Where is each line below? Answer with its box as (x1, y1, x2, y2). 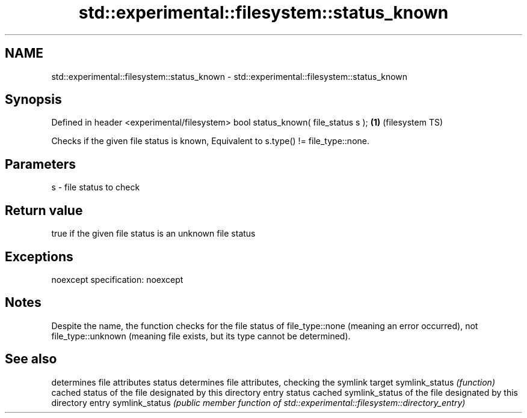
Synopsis (5, 92, 62, 108)
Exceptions (5, 249, 73, 264)
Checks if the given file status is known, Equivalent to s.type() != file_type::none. (51, 136, 369, 147)
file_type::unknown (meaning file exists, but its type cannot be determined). (51, 330, 351, 341)
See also (5, 351, 57, 367)
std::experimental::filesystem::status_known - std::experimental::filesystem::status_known (51, 71, 408, 82)
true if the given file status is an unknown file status (51, 228, 256, 239)
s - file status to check (51, 182, 140, 193)
